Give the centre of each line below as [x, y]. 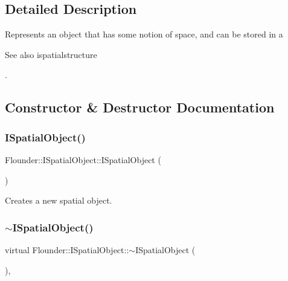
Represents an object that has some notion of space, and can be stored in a [144, 34]
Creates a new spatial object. [59, 200]
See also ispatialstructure [51, 54]
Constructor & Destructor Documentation [140, 107]
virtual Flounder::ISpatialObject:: [67, 249]
